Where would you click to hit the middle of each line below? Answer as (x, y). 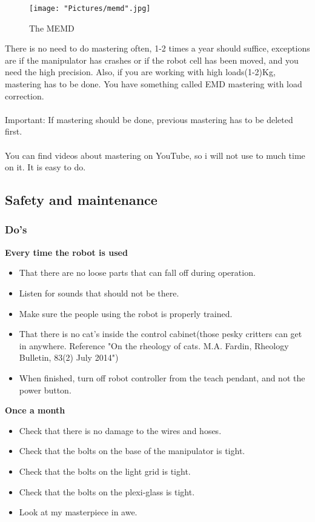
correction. (25, 95)
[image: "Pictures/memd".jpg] (90, 8)
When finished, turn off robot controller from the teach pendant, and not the (162, 377)
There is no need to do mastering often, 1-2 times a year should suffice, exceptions (157, 48)
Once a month (35, 410)
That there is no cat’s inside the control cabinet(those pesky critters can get (161, 334)
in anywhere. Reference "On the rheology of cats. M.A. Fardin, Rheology (154, 345)
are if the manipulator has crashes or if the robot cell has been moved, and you (152, 60)
